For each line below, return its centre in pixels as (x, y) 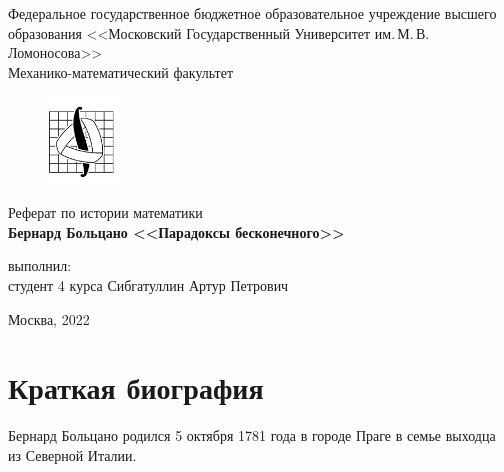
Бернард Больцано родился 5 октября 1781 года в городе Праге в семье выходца (252, 435)
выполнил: (40, 265)
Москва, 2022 (49, 318)
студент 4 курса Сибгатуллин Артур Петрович (148, 285)
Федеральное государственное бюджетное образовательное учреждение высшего (252, 13)
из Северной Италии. (72, 454)
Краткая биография (136, 387)
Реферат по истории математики (105, 212)
